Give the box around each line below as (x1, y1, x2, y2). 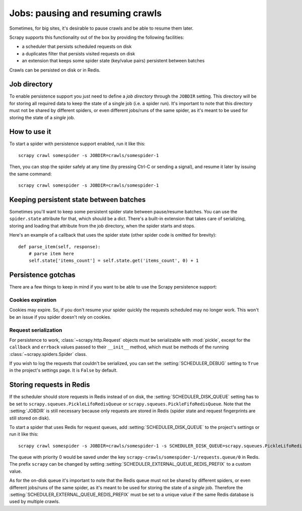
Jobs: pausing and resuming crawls (9, 8, 162, 19)
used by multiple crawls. (9, 498, 60, 504)
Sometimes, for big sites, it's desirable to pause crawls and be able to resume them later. (9, 25, 194, 31)
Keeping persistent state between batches (9, 195, 146, 204)
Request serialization (9, 326, 62, 333)
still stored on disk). (9, 415, 50, 421)
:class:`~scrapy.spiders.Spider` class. (9, 351, 88, 357)
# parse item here (28, 251, 74, 256)
